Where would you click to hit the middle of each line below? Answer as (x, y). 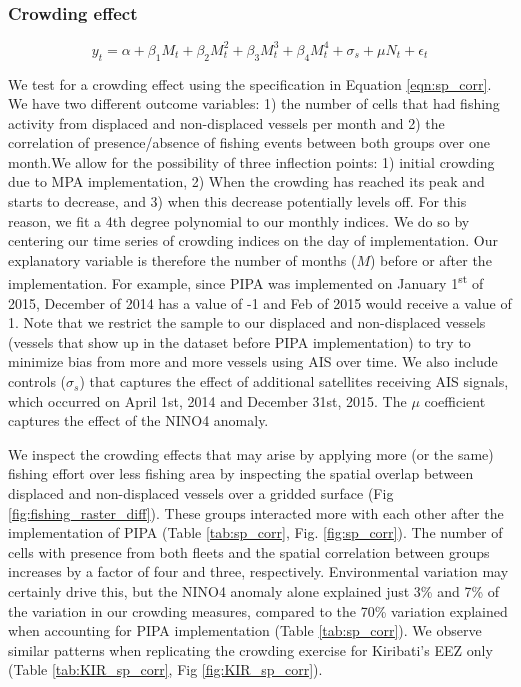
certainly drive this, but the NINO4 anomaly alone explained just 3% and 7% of (254, 591)
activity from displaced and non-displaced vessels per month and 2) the (226, 122)
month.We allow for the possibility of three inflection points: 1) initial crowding (251, 161)
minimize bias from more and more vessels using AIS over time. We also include (253, 361)
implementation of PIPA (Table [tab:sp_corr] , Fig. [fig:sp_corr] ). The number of (255, 532)
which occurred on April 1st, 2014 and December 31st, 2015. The (207, 400)
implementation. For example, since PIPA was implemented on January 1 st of (246, 282)
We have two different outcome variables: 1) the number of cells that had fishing (254, 103)
